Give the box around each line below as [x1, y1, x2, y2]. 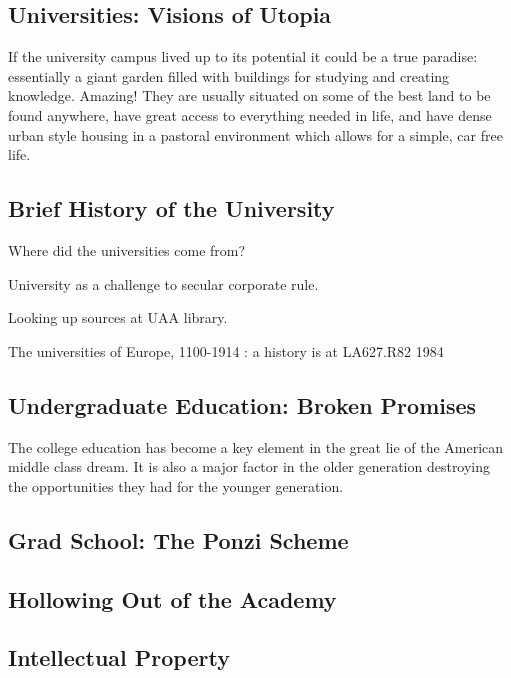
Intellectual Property [8, 642, 230, 673]
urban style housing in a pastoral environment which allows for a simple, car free [8, 124, 503, 145]
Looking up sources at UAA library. [8, 307, 228, 328]
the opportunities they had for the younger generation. [8, 475, 344, 496]
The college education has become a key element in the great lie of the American [8, 436, 504, 457]
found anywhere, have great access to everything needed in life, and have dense [8, 104, 492, 125]
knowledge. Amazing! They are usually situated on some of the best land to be [8, 85, 491, 106]
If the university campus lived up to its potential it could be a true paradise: [8, 46, 478, 67]
